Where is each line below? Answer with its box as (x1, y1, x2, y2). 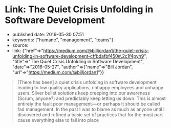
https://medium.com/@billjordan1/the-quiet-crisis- (43, 47, 149, 54)
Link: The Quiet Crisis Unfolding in (5, 4, 154, 15)
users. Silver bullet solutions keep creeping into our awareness (17, 90, 151, 96)
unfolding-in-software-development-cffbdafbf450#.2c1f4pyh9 (12, 53, 144, 59)
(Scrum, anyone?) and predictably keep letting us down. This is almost (17, 95, 166, 101)
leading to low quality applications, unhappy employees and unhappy (17, 84, 163, 90)
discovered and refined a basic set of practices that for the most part (17, 111, 163, 118)
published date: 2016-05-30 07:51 (12, 31, 84, 37)
